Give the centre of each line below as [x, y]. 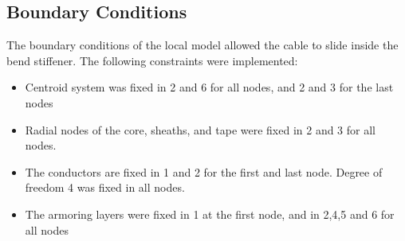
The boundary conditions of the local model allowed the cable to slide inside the [202, 45]
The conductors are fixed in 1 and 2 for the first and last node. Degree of [204, 171]
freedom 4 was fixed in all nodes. [105, 187]
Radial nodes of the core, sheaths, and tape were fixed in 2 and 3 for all [201, 129]
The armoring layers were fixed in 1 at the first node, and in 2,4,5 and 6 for [210, 214]
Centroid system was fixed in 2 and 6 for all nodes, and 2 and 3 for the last [209, 87]
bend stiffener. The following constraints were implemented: [152, 60]
